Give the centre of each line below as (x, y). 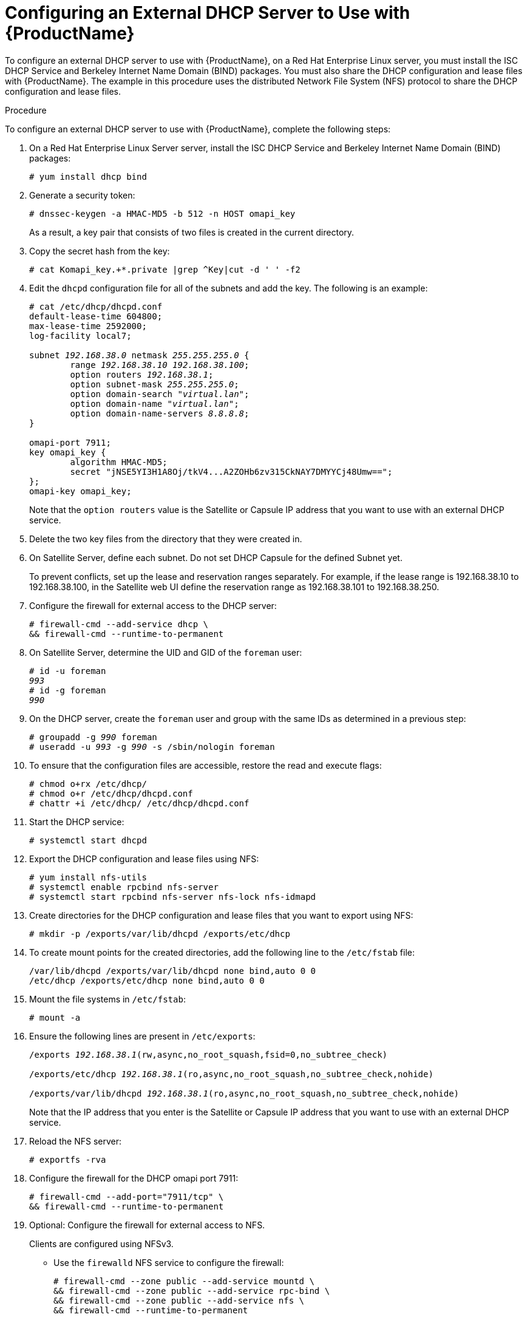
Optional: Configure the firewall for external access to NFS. (147, 1225)
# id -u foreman (68, 671)
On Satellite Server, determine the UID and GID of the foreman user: (166, 652)
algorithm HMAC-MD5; (119, 462)
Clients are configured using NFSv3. (101, 1243)
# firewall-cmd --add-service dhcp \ (119, 624)
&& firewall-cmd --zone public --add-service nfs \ (179, 1300)
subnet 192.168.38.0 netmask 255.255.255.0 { (139, 355)
